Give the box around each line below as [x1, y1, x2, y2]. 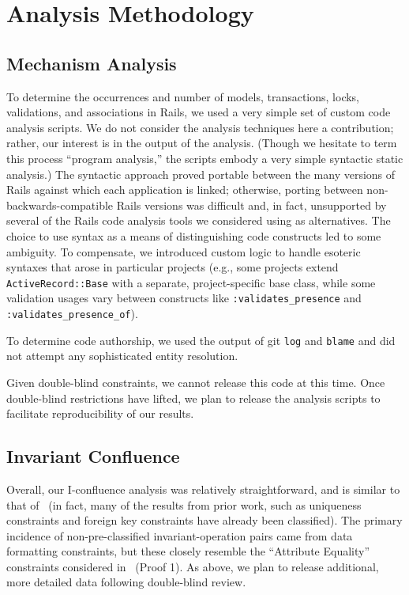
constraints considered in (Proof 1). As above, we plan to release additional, [6, 558, 379, 574]
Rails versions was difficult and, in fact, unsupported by [116, 196, 387, 213]
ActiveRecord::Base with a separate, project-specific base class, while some [6, 274, 376, 290]
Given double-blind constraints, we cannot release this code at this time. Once [6, 373, 385, 390]
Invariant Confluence [6, 444, 180, 468]
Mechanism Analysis [6, 51, 177, 75]
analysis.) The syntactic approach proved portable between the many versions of [6, 165, 396, 182]
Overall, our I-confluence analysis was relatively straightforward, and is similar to [6, 480, 400, 497]
